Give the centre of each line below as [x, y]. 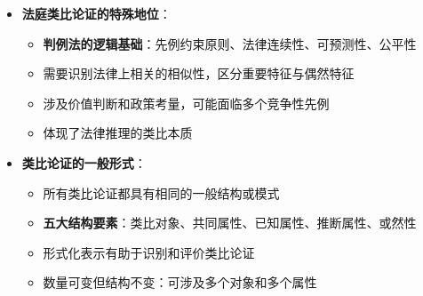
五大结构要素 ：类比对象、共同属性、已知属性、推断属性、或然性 [230, 223]
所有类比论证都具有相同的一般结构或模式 [161, 192]
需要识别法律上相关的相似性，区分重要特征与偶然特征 [199, 73]
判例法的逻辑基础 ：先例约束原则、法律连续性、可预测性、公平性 [230, 43]
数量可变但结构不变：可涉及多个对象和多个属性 [180, 282]
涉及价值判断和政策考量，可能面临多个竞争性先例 [186, 103]
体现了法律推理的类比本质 [118, 133]
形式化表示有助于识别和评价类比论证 [149, 252]
